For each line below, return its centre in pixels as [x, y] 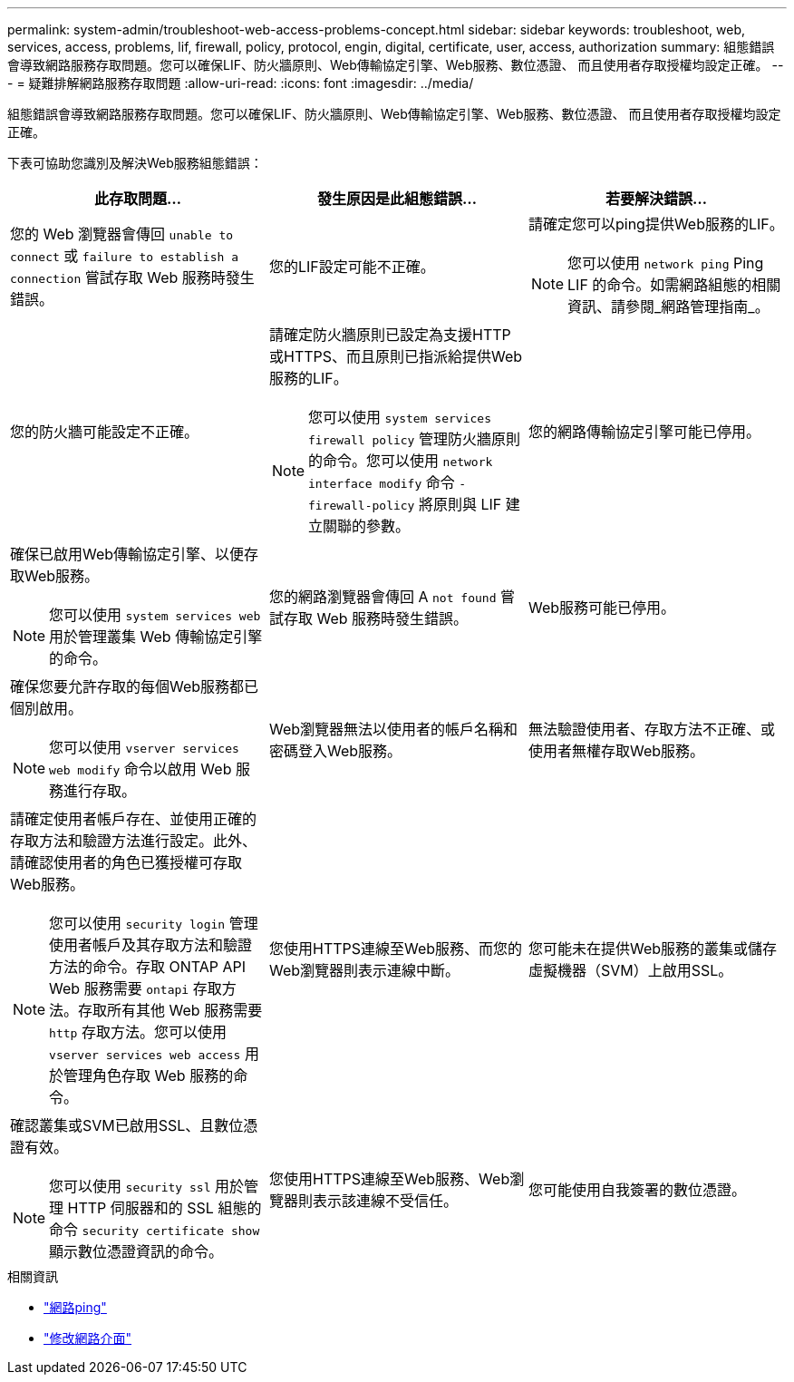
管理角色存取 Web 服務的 [149, 1075]
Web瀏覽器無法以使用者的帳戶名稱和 [393, 729]
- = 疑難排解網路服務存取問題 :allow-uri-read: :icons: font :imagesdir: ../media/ [241, 83]
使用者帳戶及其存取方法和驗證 [151, 945]
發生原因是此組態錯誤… [397, 199]
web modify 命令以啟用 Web [140, 769]
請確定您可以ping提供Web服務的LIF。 [656, 224]
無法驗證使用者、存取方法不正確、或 [651, 729]
